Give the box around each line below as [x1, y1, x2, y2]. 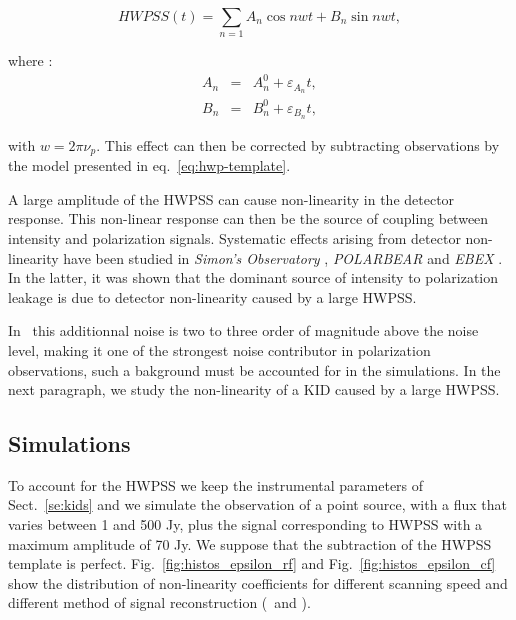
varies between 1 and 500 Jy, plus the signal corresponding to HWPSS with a [8, 514, 483, 535]
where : [8, 50, 53, 71]
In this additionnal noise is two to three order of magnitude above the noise [8, 320, 479, 341]
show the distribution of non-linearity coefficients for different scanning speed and [8, 572, 508, 593]
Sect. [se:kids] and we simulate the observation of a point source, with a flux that [8, 494, 508, 515]
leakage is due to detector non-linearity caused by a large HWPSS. [8, 286, 417, 307]
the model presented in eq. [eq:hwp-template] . [8, 155, 291, 176]
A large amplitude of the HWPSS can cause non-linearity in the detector [8, 188, 455, 209]
